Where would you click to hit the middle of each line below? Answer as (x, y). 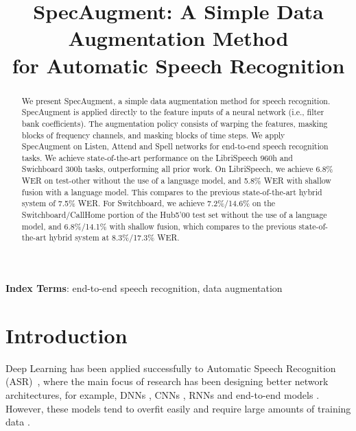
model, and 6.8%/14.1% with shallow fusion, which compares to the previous (159, 226)
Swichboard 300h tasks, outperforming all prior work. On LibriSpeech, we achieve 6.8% (177, 169)
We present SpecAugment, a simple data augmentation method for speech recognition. (176, 100)
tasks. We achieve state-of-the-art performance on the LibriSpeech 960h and (157, 157)
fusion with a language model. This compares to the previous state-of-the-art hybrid (172, 192)
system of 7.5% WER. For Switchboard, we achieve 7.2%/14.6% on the (149, 203)
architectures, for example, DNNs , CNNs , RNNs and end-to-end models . (163, 394)
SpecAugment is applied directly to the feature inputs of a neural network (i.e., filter (173, 112)
